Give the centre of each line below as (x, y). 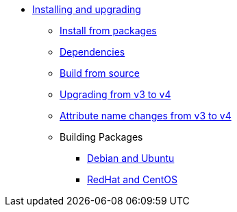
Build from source (100, 73)
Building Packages (101, 137)
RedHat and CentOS (132, 179)
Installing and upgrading (87, 9)
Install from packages (108, 31)
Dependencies (92, 52)
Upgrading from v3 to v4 (115, 94)
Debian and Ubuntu (131, 158)
